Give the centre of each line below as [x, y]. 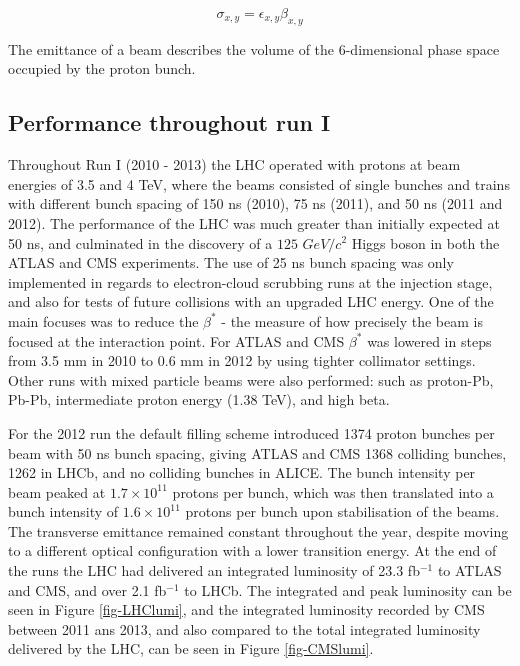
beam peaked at [57, 491]
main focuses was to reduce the [103, 320]
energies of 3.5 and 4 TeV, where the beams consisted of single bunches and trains [259, 183]
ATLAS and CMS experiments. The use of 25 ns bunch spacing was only [231, 262]
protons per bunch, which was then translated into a [333, 491]
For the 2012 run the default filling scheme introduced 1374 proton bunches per [251, 432]
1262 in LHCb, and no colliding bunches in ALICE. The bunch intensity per [242, 472]
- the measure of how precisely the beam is [352, 320]
